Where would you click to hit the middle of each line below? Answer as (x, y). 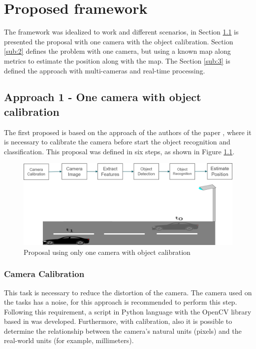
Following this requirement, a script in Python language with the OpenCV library (128, 311)
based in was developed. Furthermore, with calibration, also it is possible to (118, 321)
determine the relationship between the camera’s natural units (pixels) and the (123, 331)
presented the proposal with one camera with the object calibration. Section (119, 41)
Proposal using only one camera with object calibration (107, 252)
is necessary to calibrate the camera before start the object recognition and (117, 142)
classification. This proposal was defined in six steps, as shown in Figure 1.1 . (119, 151)
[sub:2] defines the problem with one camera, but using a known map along (117, 51)
